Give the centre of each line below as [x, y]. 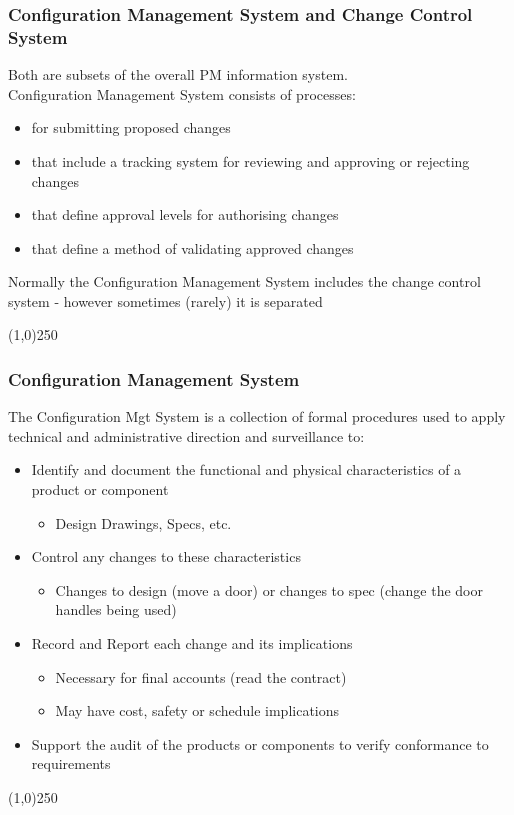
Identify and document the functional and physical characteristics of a [246, 469]
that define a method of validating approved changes [192, 247]
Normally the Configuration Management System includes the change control [244, 281]
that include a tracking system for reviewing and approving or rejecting [250, 160]
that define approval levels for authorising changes [185, 214]
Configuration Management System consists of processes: [182, 93]
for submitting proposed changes [131, 127]
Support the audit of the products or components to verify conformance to [260, 743]
